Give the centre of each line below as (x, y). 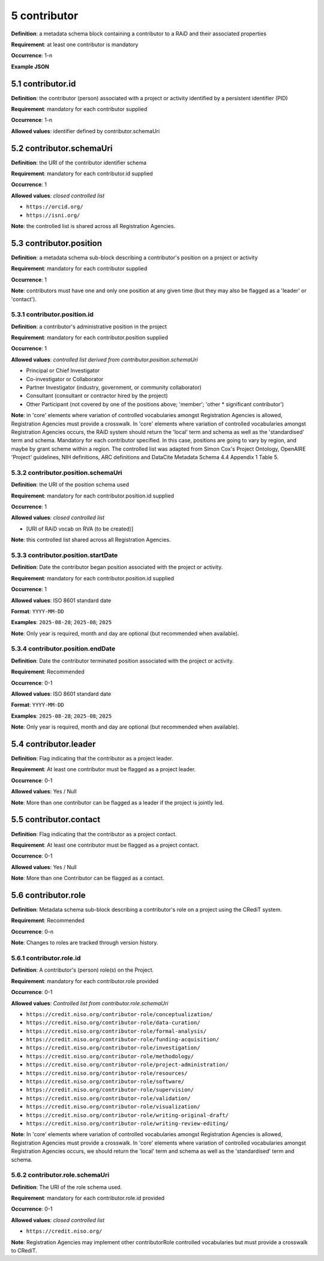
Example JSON (30, 67)
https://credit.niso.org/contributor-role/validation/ (109, 1098)
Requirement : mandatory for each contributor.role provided (85, 981)
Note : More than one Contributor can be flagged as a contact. (88, 878)
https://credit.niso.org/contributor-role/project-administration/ (127, 1065)
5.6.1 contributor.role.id (46, 958)
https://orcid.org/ (55, 207)
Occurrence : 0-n (32, 931)
